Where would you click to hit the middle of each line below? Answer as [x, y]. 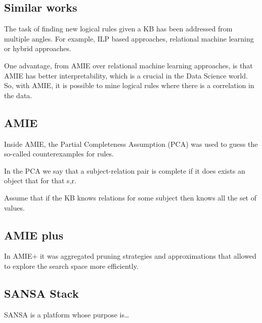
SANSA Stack [41, 293]
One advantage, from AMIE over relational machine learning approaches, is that [128, 65]
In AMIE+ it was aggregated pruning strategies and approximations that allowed [130, 256]
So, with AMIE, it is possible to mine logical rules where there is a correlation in [129, 85]
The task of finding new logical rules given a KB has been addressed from [118, 29]
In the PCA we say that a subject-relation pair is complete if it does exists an [125, 170]
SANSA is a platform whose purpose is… [67, 314]
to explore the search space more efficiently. [71, 266]
